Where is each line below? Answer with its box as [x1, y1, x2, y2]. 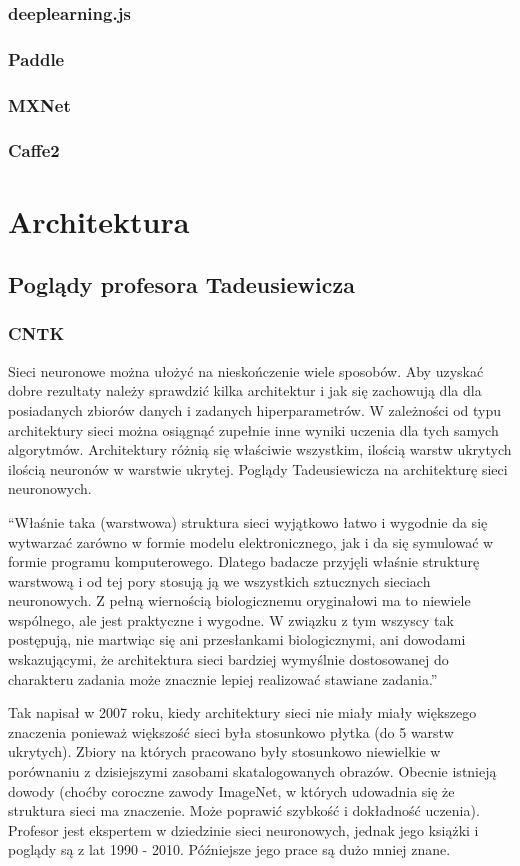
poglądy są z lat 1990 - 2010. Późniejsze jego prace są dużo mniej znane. [8, 839, 451, 860]
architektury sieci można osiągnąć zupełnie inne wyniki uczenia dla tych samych [8, 419, 499, 440]
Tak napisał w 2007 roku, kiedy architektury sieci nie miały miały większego [8, 702, 477, 723]
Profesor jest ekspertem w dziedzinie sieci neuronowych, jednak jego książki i [8, 819, 479, 840]
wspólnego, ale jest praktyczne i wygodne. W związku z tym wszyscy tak [8, 609, 454, 630]
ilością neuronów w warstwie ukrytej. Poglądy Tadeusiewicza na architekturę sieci [8, 458, 508, 479]
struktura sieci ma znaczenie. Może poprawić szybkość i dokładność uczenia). [8, 800, 480, 821]
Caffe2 [8, 138, 60, 163]
